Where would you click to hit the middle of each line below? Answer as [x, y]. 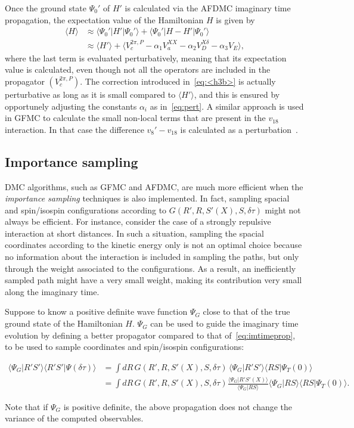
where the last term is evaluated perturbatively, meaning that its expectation [146, 58]
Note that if [27, 406]
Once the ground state [46, 8]
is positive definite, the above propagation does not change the [178, 406]
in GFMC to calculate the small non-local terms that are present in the [135, 118]
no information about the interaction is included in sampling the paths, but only [152, 257]
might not [283, 210]
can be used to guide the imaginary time [224, 323]
